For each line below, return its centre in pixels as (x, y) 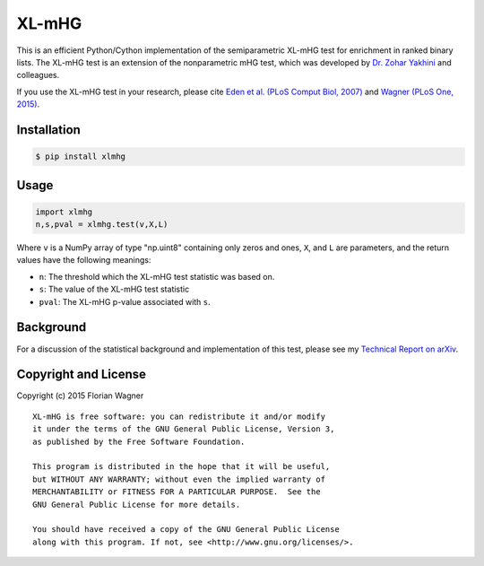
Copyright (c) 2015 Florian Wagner (80, 396)
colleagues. (38, 75)
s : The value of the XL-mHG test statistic (114, 289)
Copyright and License (82, 374)
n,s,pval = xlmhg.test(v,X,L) (102, 225)
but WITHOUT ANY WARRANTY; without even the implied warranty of (179, 479)
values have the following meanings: (84, 260)
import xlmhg (64, 212)
